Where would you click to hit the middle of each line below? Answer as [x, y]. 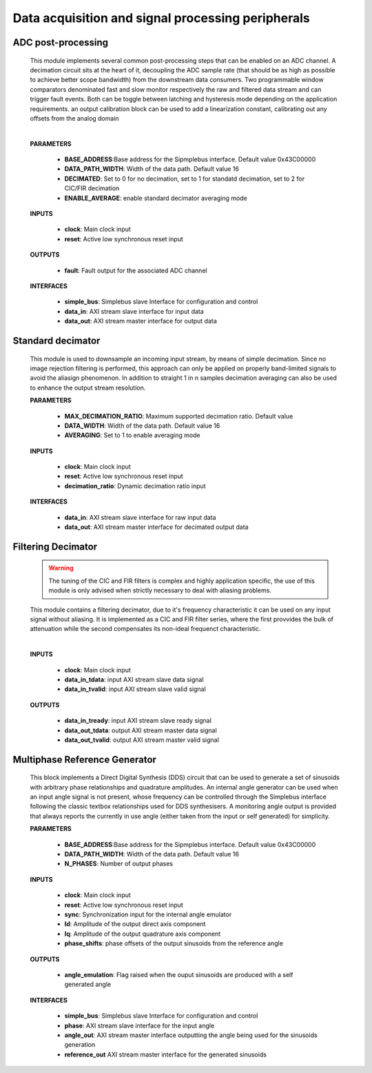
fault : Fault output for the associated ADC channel [136, 270]
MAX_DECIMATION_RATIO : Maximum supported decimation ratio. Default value [179, 416]
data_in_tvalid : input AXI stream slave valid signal [135, 689]
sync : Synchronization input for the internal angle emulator [148, 914]
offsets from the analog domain [75, 118]
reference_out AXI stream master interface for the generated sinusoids [165, 1054]
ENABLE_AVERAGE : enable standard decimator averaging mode [156, 198]
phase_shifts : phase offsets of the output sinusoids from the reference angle [174, 943]
